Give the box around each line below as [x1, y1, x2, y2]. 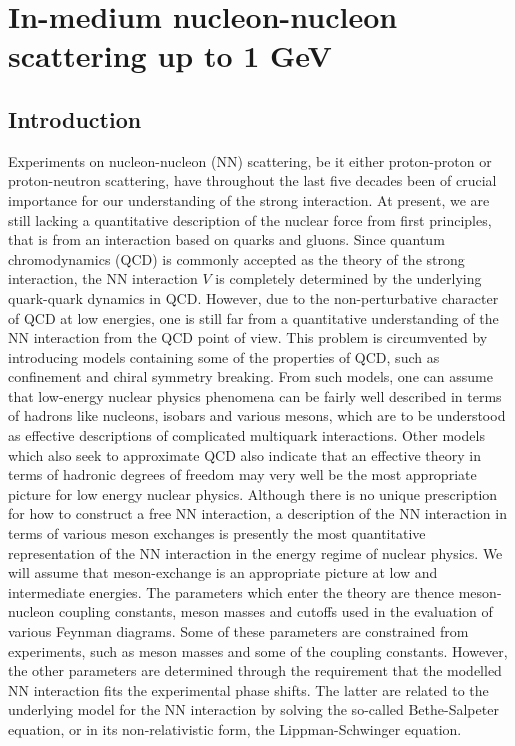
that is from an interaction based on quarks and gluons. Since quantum [8, 229, 445, 250]
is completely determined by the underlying [215, 268, 482, 289]
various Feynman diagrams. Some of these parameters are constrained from [8, 621, 469, 642]
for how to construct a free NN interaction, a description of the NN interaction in [8, 503, 507, 524]
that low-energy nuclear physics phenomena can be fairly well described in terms [8, 385, 502, 406]
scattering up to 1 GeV [8, 35, 332, 76]
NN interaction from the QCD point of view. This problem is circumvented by [8, 327, 488, 348]
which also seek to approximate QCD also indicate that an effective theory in [8, 444, 481, 465]
